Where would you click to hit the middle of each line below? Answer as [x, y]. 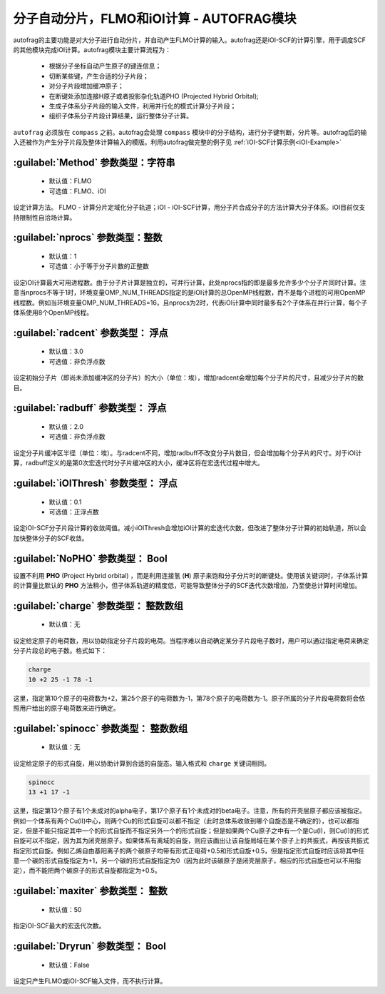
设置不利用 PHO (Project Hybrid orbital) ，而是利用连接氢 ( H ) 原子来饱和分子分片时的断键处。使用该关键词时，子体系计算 [191, 575]
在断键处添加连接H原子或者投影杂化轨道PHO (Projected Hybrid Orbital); [154, 96]
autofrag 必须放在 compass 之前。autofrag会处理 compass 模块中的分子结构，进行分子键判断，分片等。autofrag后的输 [190, 132]
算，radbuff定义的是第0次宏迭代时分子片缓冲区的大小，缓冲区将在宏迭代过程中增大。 [138, 463]
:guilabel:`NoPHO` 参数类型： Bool [90, 558]
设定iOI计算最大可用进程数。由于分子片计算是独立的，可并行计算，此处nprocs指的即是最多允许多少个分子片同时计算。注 [190, 283]
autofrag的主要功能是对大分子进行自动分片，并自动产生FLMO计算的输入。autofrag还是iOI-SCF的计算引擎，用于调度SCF [190, 40]
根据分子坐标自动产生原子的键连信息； [105, 66]
